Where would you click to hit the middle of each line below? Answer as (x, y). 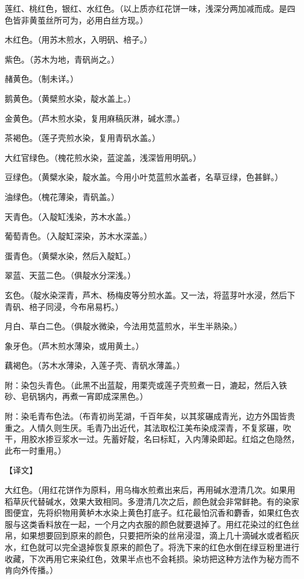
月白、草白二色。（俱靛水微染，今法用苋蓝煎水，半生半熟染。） (123, 326)
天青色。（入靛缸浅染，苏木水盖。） (70, 216)
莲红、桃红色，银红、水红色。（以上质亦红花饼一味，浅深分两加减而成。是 (146, 8)
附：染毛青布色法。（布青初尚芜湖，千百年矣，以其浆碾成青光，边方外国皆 (146, 416)
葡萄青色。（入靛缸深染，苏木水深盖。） (78, 236)
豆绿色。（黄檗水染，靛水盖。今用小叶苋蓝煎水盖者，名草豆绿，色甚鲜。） (144, 177)
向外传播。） (35, 570)
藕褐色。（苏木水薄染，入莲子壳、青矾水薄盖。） (95, 365)
